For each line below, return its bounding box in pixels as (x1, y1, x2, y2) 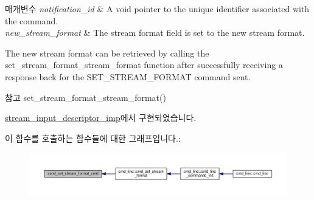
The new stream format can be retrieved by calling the (5, 46, 209, 59)
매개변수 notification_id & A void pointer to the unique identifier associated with (5, 2, 310, 15)
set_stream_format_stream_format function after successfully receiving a (5, 58, 283, 71)
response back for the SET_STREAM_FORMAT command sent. (5, 70, 251, 83)
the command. (5, 14, 58, 27)
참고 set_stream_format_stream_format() (5, 91, 166, 103)
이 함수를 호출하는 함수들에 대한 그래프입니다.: (5, 131, 181, 144)
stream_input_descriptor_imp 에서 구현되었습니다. (5, 111, 197, 124)
